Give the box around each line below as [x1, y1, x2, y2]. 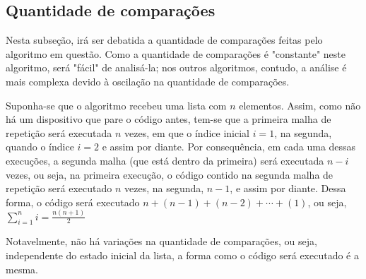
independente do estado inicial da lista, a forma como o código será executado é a [6, 248, 359, 263]
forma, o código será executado [6, 194, 140, 209]
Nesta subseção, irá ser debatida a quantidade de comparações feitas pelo [6, 32, 323, 47]
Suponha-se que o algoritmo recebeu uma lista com [6, 97, 227, 112]
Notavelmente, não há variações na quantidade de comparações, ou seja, [6, 234, 317, 249]
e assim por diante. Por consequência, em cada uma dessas [102, 139, 356, 154]
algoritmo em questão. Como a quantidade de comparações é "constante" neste [6, 46, 346, 61]
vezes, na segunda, [124, 181, 204, 196]
